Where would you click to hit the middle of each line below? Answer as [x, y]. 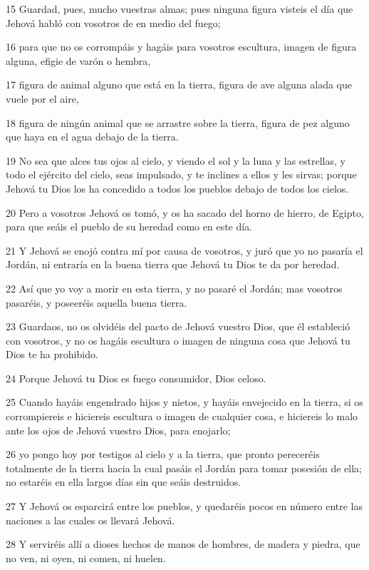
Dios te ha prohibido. [52, 354]
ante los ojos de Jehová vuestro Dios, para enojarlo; [118, 430]
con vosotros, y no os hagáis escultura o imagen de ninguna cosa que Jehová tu [178, 340]
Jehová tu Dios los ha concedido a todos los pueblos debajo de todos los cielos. [177, 188]
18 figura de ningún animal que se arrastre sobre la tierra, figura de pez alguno [178, 122]
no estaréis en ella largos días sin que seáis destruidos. [124, 482]
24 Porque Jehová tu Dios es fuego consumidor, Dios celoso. [136, 378]
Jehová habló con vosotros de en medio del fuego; [113, 22]
